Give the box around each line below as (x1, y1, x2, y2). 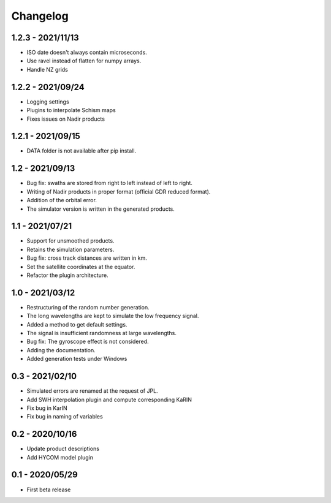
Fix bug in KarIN (26, 404, 67, 412)
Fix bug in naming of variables (26, 413, 104, 420)
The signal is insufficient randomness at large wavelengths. (26, 330, 177, 337)
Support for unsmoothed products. (26, 237, 115, 244)
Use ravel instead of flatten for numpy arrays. (26, 57, 142, 64)
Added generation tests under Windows (26, 355, 127, 363)
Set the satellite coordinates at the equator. (26, 263, 135, 270)
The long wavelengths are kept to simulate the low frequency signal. (26, 312, 199, 320)
